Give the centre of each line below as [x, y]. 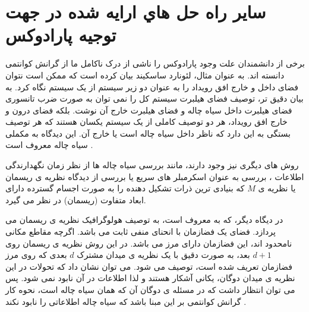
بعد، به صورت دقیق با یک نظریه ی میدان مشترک [163, 255]
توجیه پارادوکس [61, 35]
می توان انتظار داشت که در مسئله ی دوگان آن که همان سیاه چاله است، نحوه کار [150, 289]
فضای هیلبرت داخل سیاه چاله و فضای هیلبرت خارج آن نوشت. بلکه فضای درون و [149, 110]
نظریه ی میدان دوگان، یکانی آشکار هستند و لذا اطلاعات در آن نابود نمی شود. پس [150, 278]
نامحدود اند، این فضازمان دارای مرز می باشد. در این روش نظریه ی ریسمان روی [149, 243]
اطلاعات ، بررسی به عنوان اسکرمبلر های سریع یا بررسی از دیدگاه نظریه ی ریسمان [155, 176]
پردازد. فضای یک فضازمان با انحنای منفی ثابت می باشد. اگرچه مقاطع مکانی [141, 231]
